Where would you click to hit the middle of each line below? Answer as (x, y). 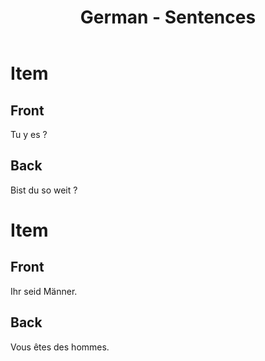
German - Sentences (168, 17)
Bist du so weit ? (44, 190)
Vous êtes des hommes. (60, 347)
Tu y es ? (29, 134)
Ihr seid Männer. (44, 291)
